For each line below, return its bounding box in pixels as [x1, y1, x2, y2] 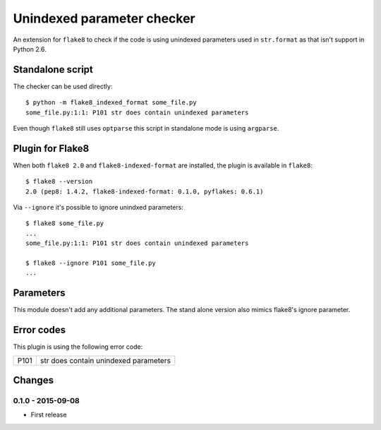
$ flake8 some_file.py [25, 220, 104, 227]
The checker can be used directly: [13, 82, 113, 90]
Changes [13, 374, 54, 386]
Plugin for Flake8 [13, 142, 90, 155]
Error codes [13, 324, 66, 336]
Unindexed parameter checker [13, 11, 195, 26]
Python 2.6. [13, 44, 47, 53]
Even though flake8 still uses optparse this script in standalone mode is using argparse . [13, 124, 279, 133]
